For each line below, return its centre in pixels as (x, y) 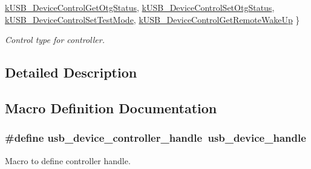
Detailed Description (71, 72)
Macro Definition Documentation (111, 108)
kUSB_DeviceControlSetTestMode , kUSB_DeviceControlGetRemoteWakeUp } (152, 19)
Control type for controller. (55, 40)
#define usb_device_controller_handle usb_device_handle (155, 138)
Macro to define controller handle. (68, 160)
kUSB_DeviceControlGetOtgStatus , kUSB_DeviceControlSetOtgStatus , (140, 7)
